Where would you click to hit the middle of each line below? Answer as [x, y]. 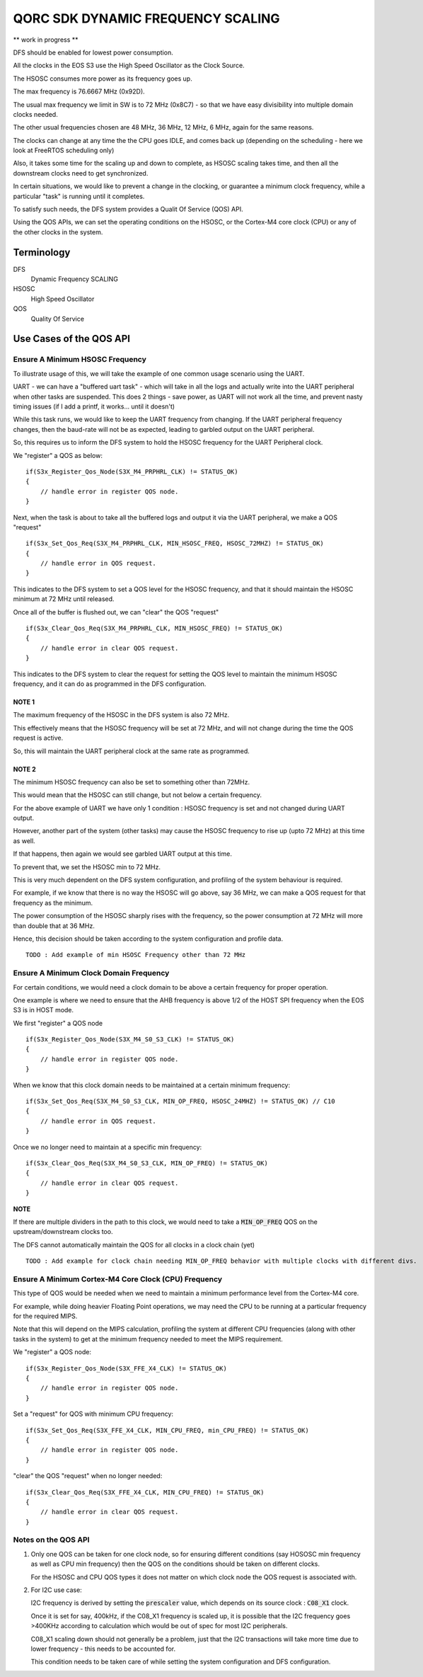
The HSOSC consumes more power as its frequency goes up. [103, 79]
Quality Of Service [58, 319]
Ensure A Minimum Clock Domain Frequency [91, 973]
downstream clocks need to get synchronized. [81, 173]
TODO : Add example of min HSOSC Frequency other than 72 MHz [136, 955]
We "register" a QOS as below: [58, 455]
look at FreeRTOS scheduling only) [64, 150]
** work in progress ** [46, 40]
